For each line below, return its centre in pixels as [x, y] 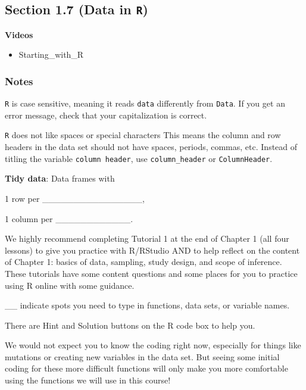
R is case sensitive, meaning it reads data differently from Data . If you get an [145, 103]
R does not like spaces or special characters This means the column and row [143, 135]
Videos [19, 34]
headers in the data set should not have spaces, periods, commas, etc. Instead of [151, 147]
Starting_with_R [51, 54]
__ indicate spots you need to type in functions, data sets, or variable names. [147, 305]
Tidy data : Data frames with [60, 178]
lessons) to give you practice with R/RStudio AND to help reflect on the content [152, 250]
